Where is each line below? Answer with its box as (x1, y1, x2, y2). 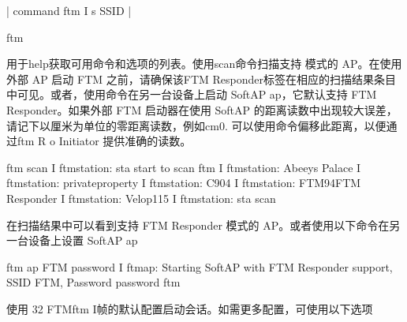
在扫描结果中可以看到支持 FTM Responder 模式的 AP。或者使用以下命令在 (6, 216, 390, 233)
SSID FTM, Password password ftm (6, 274, 181, 290)
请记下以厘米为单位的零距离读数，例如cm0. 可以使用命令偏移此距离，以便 (6, 117, 386, 133)
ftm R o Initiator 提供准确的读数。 (17, 133, 192, 149)
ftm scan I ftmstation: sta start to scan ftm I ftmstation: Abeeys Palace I (6, 159, 361, 175)
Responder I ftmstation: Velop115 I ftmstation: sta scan (6, 189, 276, 206)
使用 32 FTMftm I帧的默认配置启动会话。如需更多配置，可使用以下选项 (6, 300, 373, 316)
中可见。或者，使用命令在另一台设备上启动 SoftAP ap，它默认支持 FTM (6, 86, 377, 103)
